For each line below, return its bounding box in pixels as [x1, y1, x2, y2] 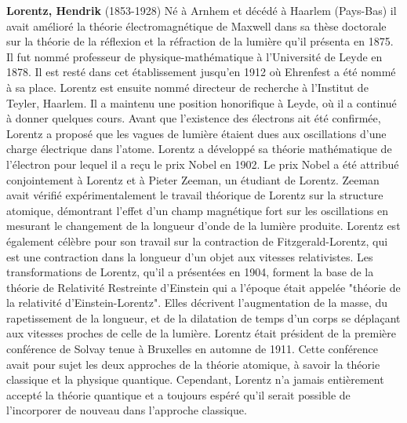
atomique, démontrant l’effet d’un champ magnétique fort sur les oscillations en [6, 202, 388, 218]
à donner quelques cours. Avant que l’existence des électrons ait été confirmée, [6, 110, 381, 126]
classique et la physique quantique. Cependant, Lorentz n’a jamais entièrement [6, 371, 384, 388]
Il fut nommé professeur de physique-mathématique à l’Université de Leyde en [6, 48, 383, 64]
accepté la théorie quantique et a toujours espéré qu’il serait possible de [6, 386, 351, 403]
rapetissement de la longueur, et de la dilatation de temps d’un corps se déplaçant [6, 309, 401, 326]
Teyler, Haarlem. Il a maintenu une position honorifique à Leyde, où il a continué [6, 94, 397, 111]
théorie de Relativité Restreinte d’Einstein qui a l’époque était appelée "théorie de [6, 279, 401, 295]
